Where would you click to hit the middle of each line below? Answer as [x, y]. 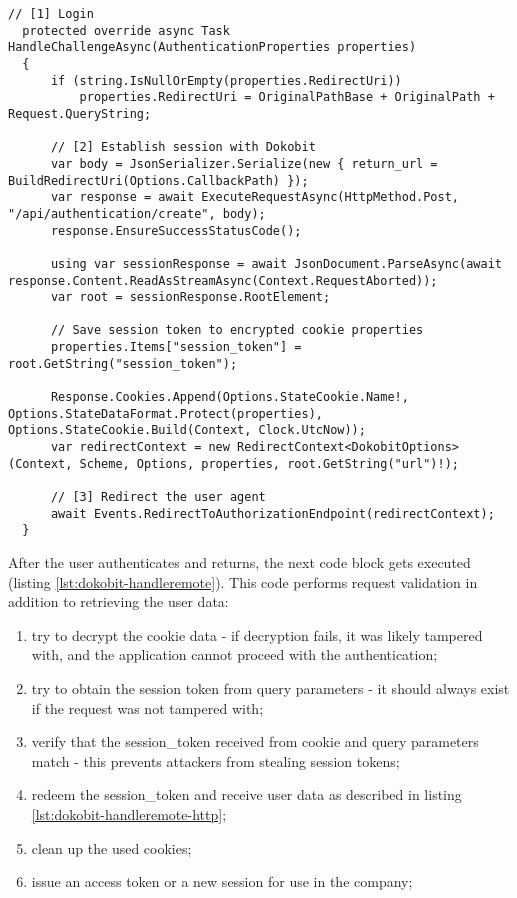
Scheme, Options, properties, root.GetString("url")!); [269, 463]
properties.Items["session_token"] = [176, 347]
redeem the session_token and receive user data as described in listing [246, 794]
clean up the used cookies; [111, 847]
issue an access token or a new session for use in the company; [222, 881]
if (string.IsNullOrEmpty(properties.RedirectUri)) [226, 80]
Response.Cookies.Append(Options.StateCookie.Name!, [229, 397]
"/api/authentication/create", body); [137, 213]
